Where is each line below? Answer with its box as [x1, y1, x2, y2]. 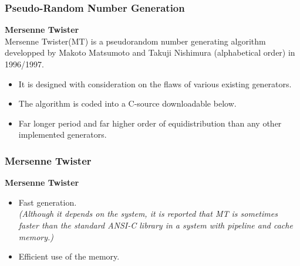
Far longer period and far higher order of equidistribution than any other [18, 117, 282, 129]
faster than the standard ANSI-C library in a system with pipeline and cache [18, 219, 293, 231]
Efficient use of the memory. [18, 250, 120, 262]
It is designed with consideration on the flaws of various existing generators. [18, 77, 292, 90]
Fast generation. [18, 196, 77, 208]
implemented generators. [18, 128, 107, 141]
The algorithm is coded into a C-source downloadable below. [18, 97, 237, 110]
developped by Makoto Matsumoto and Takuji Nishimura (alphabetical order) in [5, 46, 295, 59]
